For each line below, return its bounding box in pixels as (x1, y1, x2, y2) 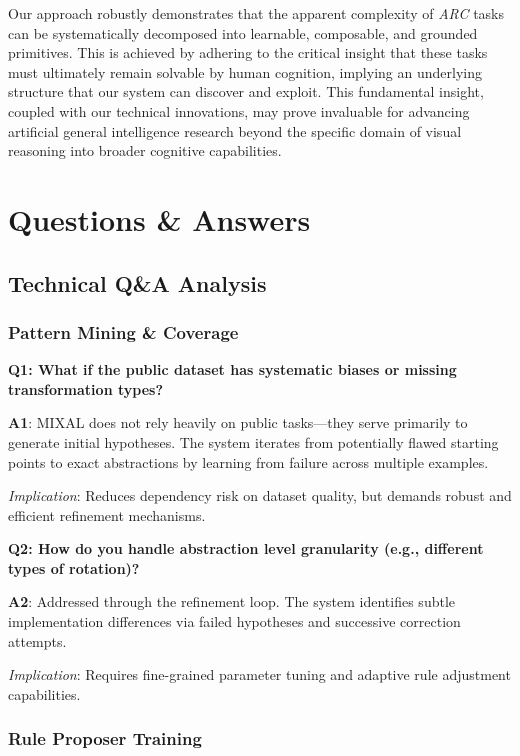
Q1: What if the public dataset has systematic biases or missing (8, 359, 457, 380)
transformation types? (8, 378, 163, 399)
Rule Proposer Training (8, 726, 202, 751)
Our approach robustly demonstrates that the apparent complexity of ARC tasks (8, 3, 505, 23)
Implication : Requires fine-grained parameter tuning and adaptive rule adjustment (8, 664, 511, 685)
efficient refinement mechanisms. (8, 504, 206, 525)
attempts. (8, 630, 67, 651)
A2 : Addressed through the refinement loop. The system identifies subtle (8, 591, 456, 612)
